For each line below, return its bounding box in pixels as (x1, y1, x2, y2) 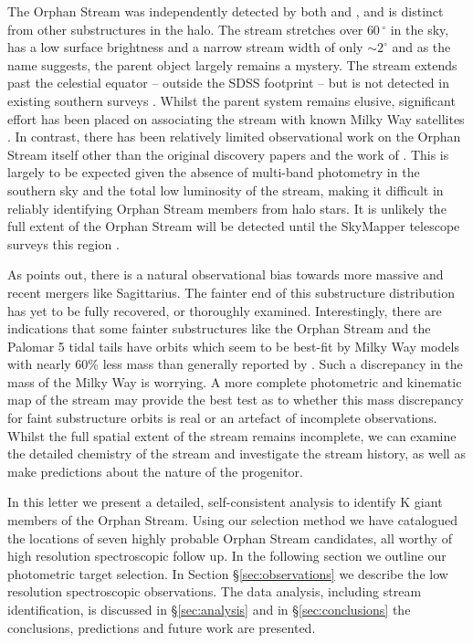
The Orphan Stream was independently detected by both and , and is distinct (7, 2, 444, 20)
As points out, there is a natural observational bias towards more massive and (7, 265, 444, 284)
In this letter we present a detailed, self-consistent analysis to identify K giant (7, 492, 443, 511)
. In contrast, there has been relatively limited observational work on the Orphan (7, 127, 461, 146)
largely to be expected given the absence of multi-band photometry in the (7, 163, 420, 182)
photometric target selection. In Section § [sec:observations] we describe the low (7, 564, 448, 583)
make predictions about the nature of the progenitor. (7, 461, 303, 480)
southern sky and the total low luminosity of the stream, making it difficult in (7, 180, 444, 199)
